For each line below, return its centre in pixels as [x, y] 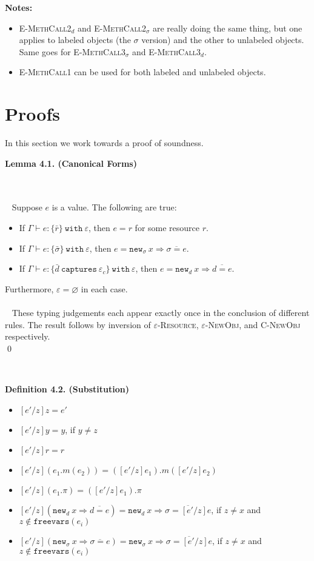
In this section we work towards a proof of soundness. [104, 143]
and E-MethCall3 [166, 51]
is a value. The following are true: [114, 207]
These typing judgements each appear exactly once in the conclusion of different [161, 313]
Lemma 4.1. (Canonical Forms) [71, 163]
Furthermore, [29, 288]
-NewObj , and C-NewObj [253, 324]
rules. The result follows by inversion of [78, 324]
